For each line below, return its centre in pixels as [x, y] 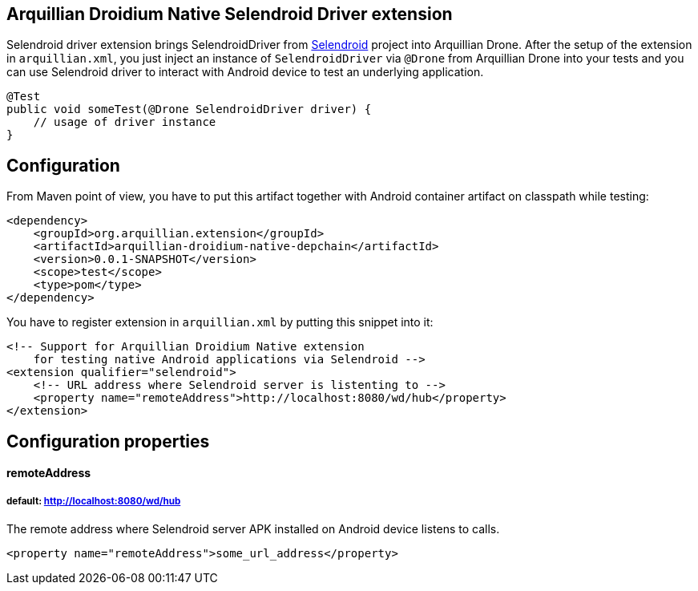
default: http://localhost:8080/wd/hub [94, 501]
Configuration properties [108, 441]
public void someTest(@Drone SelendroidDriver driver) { [189, 109]
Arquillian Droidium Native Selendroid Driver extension [230, 14]
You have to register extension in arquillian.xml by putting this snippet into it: [220, 322]
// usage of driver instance [125, 122]
